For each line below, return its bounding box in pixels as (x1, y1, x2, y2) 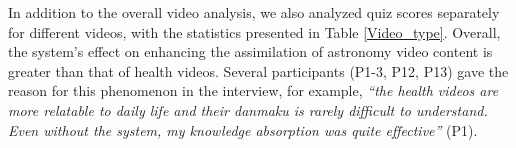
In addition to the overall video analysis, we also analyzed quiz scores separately (8, 2, 500, 22)
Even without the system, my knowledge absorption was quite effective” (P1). (8, 119, 478, 140)
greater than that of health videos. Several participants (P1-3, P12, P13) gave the (8, 60, 509, 81)
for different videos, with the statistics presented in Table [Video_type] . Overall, (8, 21, 501, 42)
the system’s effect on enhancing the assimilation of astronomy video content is (8, 41, 493, 62)
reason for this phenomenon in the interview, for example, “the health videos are (8, 80, 499, 101)
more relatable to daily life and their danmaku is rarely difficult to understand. (8, 99, 488, 120)
